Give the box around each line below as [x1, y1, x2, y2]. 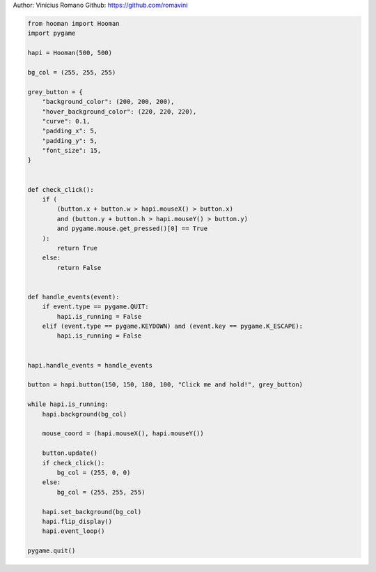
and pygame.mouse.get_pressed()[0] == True [56, 225, 208, 233]
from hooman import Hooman [27, 20, 120, 27]
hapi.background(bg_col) [42, 410, 127, 418]
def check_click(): [27, 186, 94, 193]
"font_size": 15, [42, 146, 102, 155]
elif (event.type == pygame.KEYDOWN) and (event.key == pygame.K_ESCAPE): [42, 322, 303, 331]
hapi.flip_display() [42, 517, 113, 525]
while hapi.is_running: [27, 400, 109, 408]
